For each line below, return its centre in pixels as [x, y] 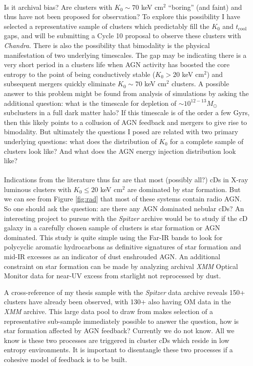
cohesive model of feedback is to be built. [66, 359]
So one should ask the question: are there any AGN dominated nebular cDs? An [124, 208]
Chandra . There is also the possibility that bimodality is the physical [107, 45]
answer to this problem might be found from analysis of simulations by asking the [126, 93]
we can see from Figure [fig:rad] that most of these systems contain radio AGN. [123, 199]
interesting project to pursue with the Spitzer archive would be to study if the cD [126, 218]
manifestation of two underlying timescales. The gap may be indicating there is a [125, 55]
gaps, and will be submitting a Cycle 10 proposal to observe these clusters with [123, 36]
